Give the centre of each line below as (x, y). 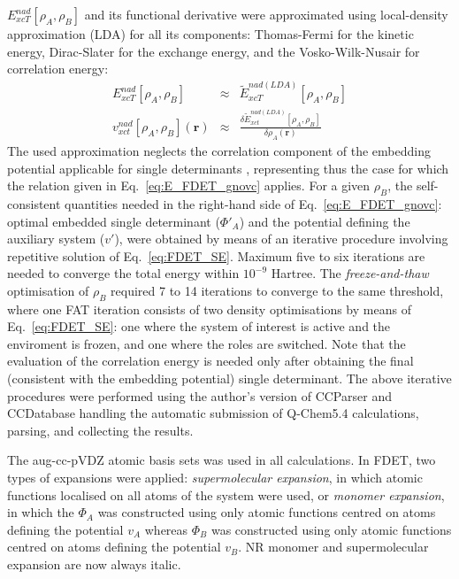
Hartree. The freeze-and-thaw (350, 273)
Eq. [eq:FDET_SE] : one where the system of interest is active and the (199, 326)
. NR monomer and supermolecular (333, 547)
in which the (41, 512)
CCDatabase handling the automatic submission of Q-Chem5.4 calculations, (213, 413)
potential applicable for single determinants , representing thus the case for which (228, 168)
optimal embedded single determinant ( (114, 221)
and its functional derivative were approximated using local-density (266, 14)
